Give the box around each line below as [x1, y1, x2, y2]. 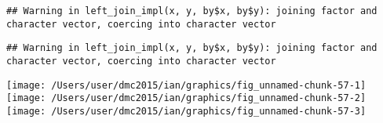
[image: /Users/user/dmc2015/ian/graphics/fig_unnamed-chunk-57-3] [6, 105, 367, 117]
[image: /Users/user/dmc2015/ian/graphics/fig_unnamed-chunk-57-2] [6, 92, 367, 104]
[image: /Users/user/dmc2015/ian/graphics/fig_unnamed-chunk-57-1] [6, 79, 367, 91]
